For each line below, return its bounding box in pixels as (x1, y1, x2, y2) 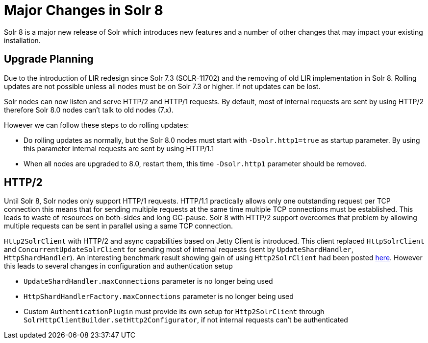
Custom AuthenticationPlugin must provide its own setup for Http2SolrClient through (24, 307, 325, 316)
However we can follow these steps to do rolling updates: (4, 120, 189, 129)
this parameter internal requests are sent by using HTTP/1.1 (24, 144, 214, 153)
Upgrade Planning (4, 53, 94, 66)
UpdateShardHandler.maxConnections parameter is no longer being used (24, 277, 273, 286)
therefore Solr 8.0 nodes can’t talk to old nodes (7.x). (4, 105, 174, 114)
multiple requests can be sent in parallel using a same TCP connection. (4, 222, 233, 230)
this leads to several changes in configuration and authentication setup (4, 262, 233, 271)
